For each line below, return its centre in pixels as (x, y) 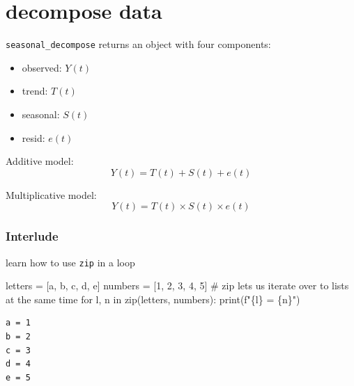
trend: (35, 91)
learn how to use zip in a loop (70, 262)
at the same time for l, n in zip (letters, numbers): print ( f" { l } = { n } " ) (153, 299)
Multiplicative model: (51, 194)
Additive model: (40, 161)
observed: (42, 67)
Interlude (32, 236)
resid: (33, 137)
